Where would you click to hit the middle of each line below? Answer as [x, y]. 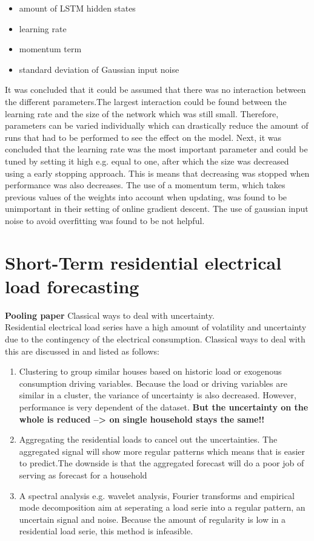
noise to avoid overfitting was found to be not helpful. [105, 220]
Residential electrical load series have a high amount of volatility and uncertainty [156, 327]
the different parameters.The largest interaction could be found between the [146, 101]
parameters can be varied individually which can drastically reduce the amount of [157, 125]
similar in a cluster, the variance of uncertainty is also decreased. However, [158, 395]
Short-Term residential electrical [143, 262]
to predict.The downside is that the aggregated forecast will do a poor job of [162, 463]
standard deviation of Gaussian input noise [99, 69]
